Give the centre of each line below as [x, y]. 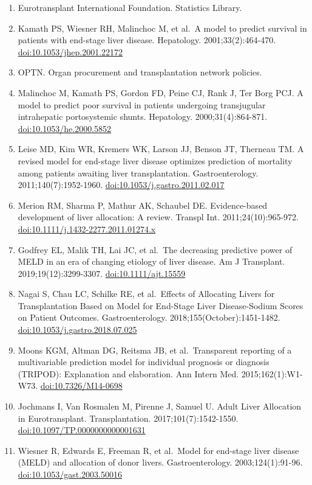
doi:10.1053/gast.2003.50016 [70, 474]
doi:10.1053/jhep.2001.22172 [70, 51]
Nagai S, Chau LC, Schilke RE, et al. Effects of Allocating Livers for [146, 294]
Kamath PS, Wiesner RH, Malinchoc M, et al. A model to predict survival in [162, 28]
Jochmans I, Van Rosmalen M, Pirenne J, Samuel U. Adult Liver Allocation [160, 406]
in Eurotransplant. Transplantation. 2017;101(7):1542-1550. [128, 418]
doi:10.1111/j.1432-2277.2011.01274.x [87, 229]
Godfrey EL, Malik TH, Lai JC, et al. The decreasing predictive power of [155, 249]
